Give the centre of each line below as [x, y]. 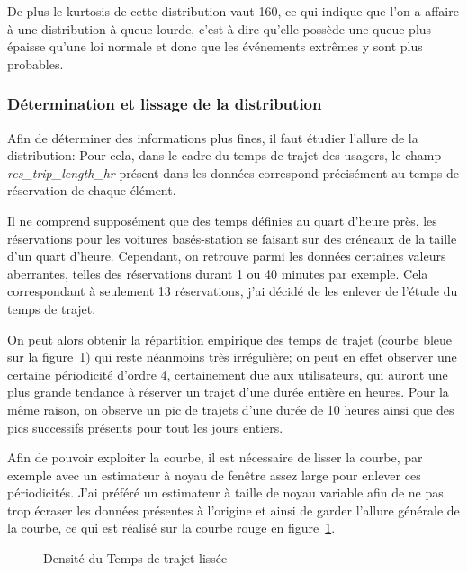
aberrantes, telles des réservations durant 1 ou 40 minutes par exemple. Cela [218, 273]
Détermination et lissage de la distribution [165, 104]
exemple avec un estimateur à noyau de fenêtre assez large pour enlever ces [214, 475]
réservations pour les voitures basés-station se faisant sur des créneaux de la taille [232, 238]
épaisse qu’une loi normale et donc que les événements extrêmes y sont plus [215, 46]
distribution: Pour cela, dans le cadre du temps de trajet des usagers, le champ [225, 155]
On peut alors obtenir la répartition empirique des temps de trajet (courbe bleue [230, 339]
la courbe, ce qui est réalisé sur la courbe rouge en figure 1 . [171, 528]
